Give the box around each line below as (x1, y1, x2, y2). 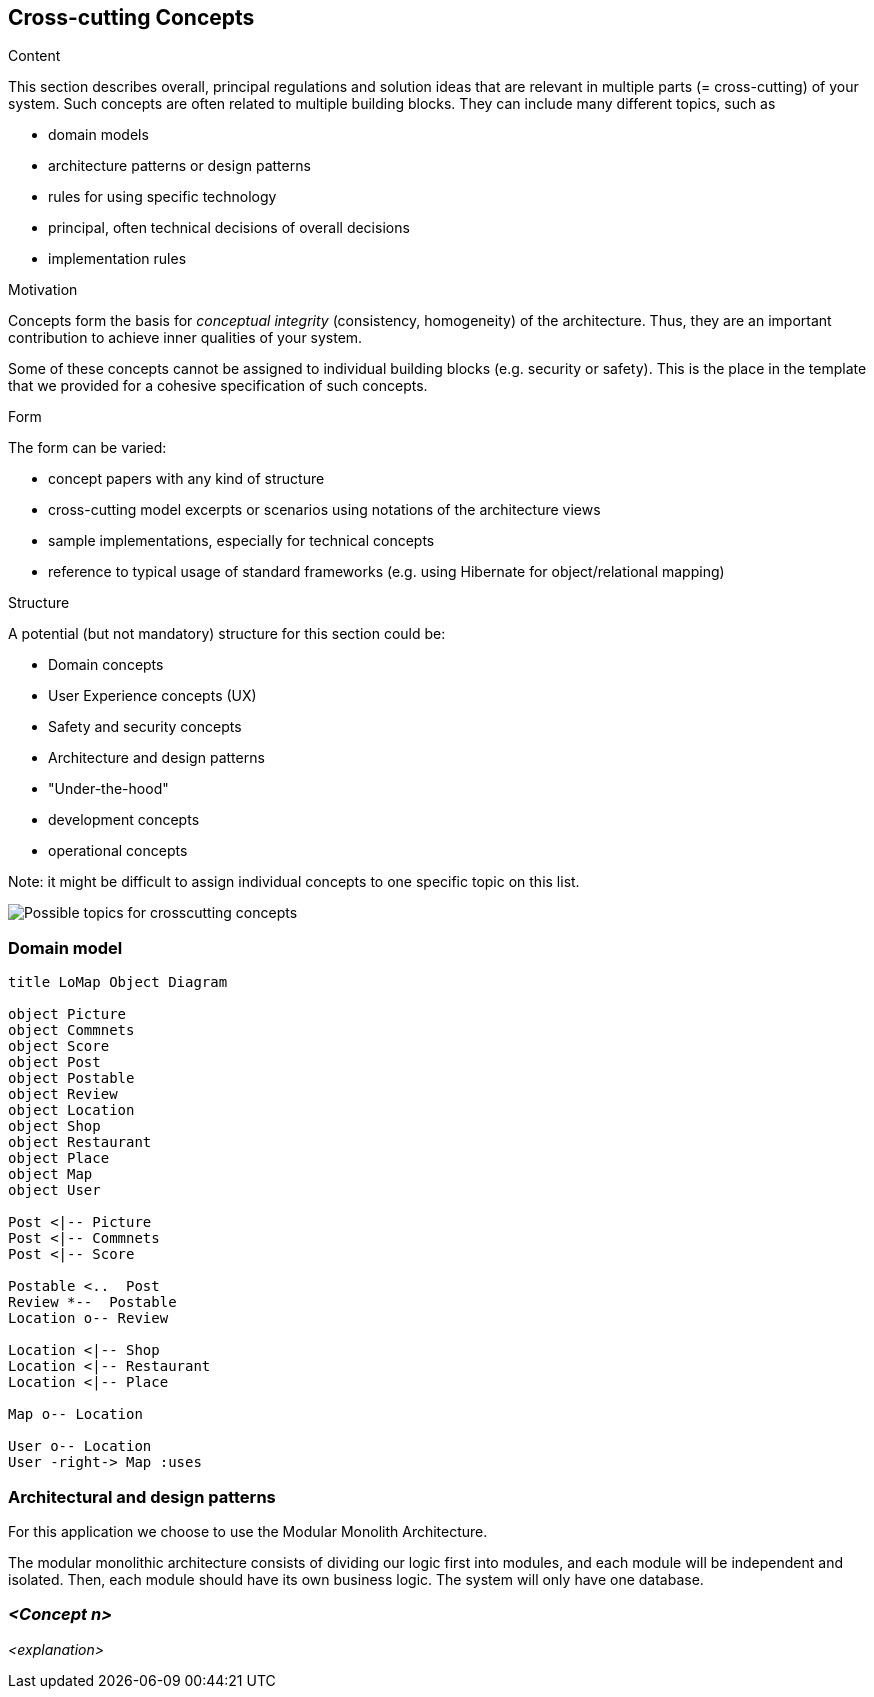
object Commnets (8, 1022, 135, 1039)
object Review (8, 1086, 118, 1103)
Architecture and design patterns (48, 749, 265, 767)
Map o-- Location (8, 1406, 143, 1423)
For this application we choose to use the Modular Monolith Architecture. (8, 1522, 488, 1540)
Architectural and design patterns (8, 1486, 276, 1507)
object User (8, 1182, 101, 1199)
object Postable (8, 1070, 135, 1087)
